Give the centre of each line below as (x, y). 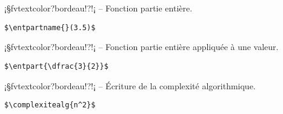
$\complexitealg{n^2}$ (50, 105)
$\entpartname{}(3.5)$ (50, 27)
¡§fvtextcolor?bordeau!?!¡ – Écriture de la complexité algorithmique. (130, 85)
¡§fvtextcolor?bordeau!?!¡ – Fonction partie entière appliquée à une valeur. (141, 47)
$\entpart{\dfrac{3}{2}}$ (56, 66)
